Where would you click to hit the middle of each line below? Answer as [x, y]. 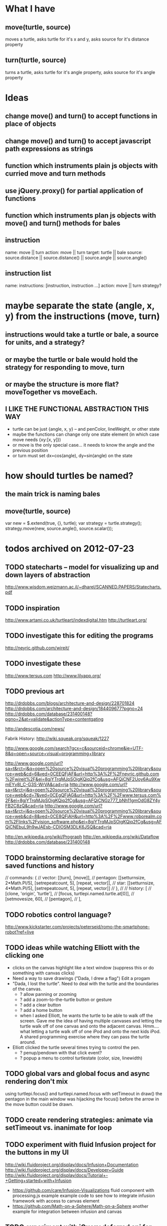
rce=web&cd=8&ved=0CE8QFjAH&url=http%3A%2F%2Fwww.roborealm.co [83, 816]
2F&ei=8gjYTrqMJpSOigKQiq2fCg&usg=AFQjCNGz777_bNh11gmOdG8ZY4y [83, 800]
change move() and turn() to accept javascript [78, 141]
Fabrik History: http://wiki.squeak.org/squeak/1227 [57, 739]
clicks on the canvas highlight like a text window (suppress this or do [83, 967]
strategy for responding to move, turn [65, 367]
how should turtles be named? [69, 475]
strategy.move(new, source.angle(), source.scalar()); [59, 529]
